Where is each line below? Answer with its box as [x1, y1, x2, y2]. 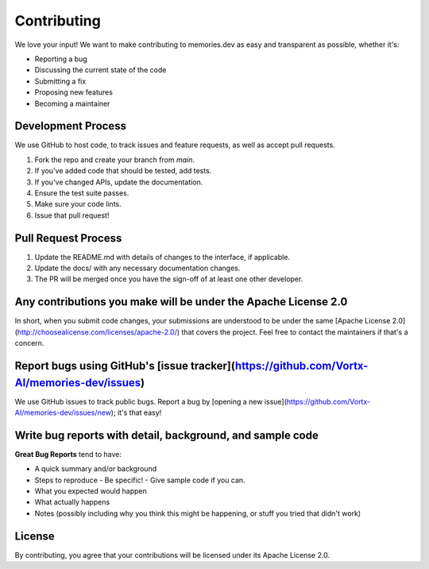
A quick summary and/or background [34, 464, 157, 474]
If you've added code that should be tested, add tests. [34, 166, 212, 176]
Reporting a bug [34, 54, 87, 64]
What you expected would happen [34, 486, 147, 496]
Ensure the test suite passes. [34, 188, 129, 198]
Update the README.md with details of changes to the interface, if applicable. [34, 252, 290, 261]
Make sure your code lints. [34, 199, 122, 209]
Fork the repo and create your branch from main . [34, 155, 195, 165]
